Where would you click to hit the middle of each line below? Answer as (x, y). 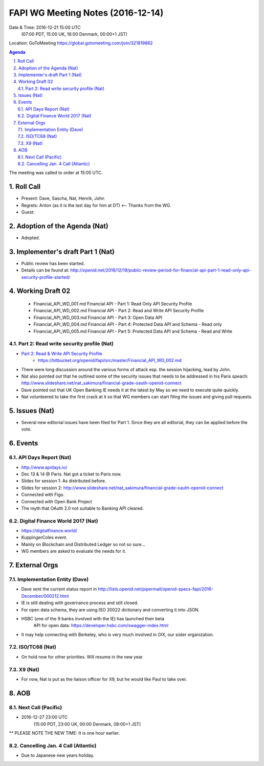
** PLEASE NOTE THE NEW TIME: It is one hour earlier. (64, 733)
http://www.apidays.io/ (44, 467)
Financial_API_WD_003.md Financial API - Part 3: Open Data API (98, 317)
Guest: (28, 212)
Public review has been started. (53, 263)
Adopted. (31, 238)
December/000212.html (45, 596)
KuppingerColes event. (44, 538)
